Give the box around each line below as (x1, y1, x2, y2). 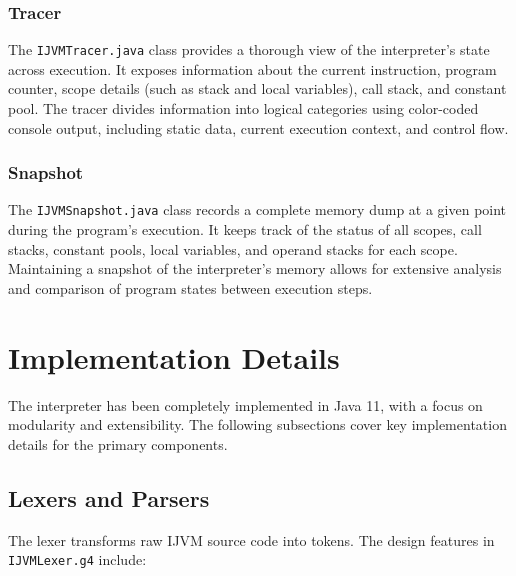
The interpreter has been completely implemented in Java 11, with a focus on (8, 394, 483, 415)
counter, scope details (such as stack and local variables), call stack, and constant (8, 78, 507, 99)
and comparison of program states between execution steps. (8, 277, 373, 298)
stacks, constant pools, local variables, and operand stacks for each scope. (8, 238, 458, 259)
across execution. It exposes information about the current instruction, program (8, 58, 497, 79)
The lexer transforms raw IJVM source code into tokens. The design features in (8, 529, 495, 550)
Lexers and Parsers (8, 482, 210, 513)
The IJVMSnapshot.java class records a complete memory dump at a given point (8, 199, 507, 220)
